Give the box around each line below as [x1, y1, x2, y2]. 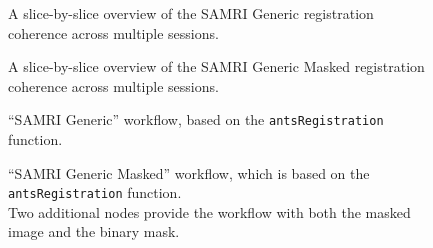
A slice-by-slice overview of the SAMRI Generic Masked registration [8, 56, 425, 77]
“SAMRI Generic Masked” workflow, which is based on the [8, 162, 370, 183]
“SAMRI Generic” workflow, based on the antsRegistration [8, 109, 384, 130]
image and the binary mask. [8, 221, 180, 242]
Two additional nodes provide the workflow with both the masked [8, 201, 411, 222]
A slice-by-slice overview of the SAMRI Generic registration [8, 3, 374, 23]
